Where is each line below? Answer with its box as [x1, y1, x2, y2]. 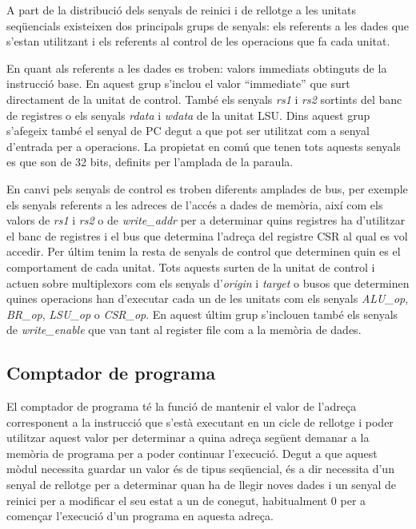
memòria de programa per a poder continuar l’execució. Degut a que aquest [6, 444, 378, 461]
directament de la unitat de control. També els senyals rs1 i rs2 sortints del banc [6, 90, 402, 107]
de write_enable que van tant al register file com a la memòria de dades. [6, 321, 362, 338]
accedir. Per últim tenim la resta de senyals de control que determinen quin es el [6, 243, 401, 260]
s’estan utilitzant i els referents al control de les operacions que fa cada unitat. [6, 33, 390, 50]
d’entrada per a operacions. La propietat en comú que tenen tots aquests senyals [6, 137, 401, 154]
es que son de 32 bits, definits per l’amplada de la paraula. [6, 153, 294, 170]
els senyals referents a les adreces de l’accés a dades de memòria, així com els [6, 196, 383, 213]
